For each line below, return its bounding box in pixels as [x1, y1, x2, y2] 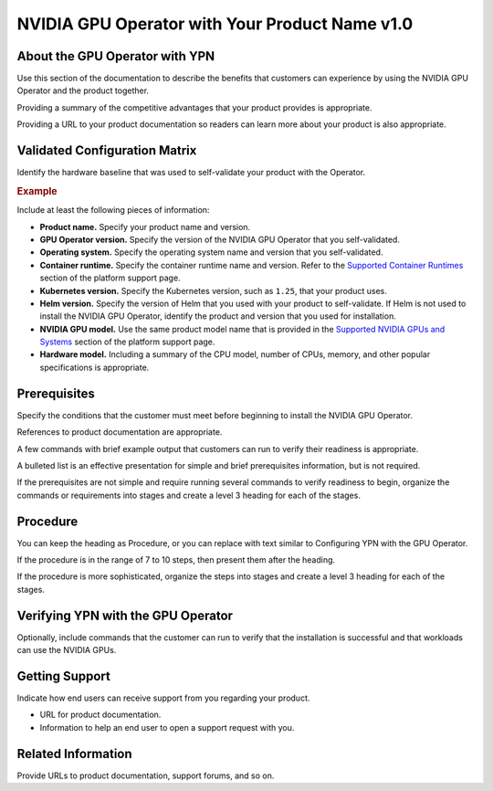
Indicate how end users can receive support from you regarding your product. [16, 692, 310, 703]
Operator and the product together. [16, 85, 150, 96]
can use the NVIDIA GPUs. [16, 645, 117, 656]
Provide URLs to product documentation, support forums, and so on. [16, 770, 275, 781]
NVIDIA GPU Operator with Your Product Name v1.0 [16, 14, 414, 34]
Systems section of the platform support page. [39, 336, 215, 347]
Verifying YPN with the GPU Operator [16, 607, 233, 623]
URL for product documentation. [39, 709, 162, 721]
